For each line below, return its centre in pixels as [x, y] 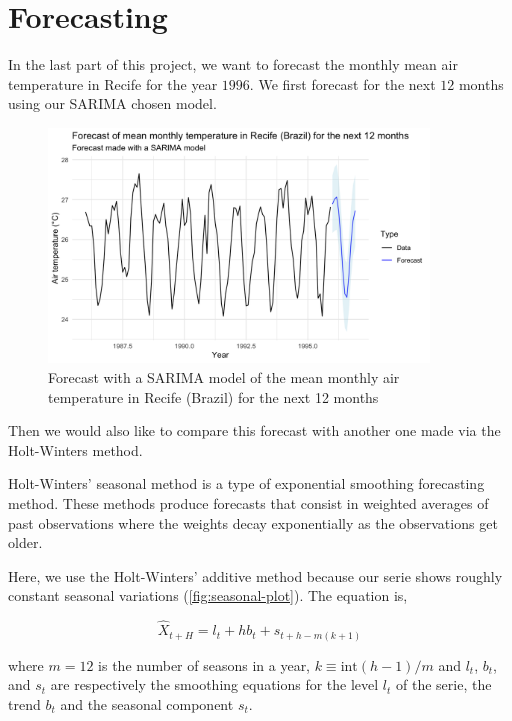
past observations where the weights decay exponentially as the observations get [253, 522]
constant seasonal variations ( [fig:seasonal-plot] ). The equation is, [208, 595]
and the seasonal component [147, 703]
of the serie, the [444, 684]
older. [25, 542]
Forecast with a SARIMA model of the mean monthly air [224, 377]
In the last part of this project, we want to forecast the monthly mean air [233, 64]
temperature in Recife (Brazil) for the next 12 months [213, 396]
